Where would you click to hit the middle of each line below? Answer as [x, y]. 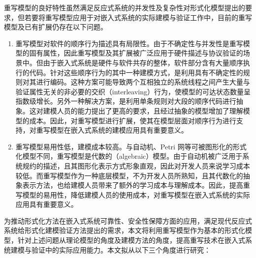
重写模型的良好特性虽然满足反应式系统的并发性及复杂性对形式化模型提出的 [125, 7]
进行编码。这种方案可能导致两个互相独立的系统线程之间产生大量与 [143, 82]
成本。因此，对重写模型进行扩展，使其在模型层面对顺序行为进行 [133, 120]
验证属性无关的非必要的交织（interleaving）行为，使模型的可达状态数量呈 [133, 91]
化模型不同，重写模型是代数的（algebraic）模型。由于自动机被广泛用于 [129, 156]
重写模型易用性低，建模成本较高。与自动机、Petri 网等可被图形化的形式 [131, 146]
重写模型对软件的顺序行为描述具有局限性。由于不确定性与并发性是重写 [129, 43]
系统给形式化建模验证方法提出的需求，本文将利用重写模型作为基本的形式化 [125, 230]
